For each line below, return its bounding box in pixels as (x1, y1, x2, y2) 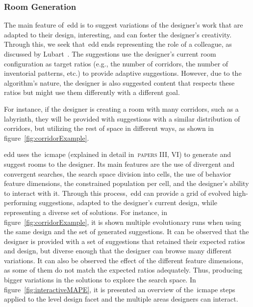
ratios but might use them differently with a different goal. (4, 87, 180, 97)
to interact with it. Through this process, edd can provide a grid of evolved (4, 187, 231, 198)
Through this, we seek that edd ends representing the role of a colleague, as (4, 39, 232, 49)
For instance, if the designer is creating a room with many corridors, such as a (4, 103, 239, 114)
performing (4, 197, 37, 208)
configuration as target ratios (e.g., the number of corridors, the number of (4, 58, 228, 68)
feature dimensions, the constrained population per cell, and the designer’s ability (4, 178, 249, 188)
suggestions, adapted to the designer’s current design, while (39, 197, 218, 208)
